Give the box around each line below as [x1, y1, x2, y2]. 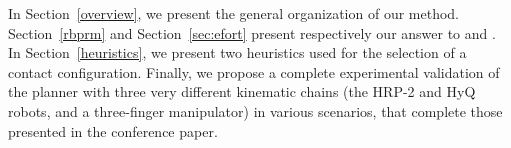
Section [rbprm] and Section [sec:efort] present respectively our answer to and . [8, 22, 496, 43]
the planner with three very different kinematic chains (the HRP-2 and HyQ [8, 81, 476, 102]
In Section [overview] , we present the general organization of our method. [8, 3, 460, 23]
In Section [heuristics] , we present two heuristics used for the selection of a [8, 42, 467, 63]
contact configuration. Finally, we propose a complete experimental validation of [8, 61, 500, 82]
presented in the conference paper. [8, 120, 218, 141]
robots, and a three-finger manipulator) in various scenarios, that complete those [8, 100, 503, 121]
